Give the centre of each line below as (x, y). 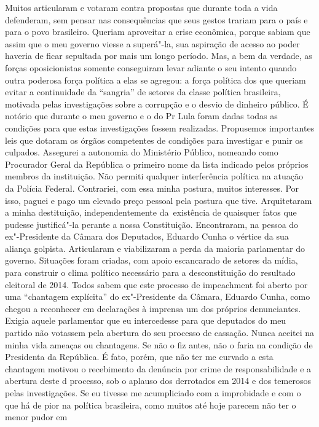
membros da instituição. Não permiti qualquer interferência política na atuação (154, 176)
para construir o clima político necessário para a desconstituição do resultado (150, 272)
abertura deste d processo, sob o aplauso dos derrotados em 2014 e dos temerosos (158, 381)
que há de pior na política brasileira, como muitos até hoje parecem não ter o (151, 405)
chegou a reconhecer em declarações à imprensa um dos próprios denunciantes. (153, 308)
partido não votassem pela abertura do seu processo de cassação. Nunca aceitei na (160, 333)
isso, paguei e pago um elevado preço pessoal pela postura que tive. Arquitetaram (159, 200)
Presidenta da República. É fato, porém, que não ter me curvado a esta (139, 357)
